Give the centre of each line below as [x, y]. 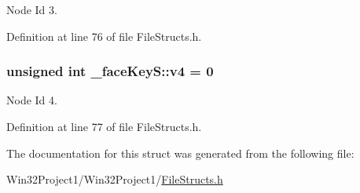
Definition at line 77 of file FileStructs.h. [104, 126]
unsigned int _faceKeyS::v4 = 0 [110, 71]
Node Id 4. [32, 100]
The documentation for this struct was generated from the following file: [180, 153]
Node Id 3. [32, 9]
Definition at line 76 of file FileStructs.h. [104, 36]
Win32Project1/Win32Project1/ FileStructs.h [115, 179]
